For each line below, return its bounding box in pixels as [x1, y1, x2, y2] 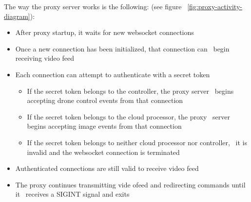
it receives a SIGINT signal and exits [15, 189, 130, 199]
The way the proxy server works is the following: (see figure [4, 1, 182, 11]
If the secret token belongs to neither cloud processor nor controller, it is [27, 137, 247, 147]
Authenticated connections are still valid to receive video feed [15, 163, 199, 173]
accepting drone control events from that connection [27, 95, 183, 105]
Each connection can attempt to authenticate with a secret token [15, 69, 210, 79]
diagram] [4, 11, 30, 21]
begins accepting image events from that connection [27, 121, 182, 131]
